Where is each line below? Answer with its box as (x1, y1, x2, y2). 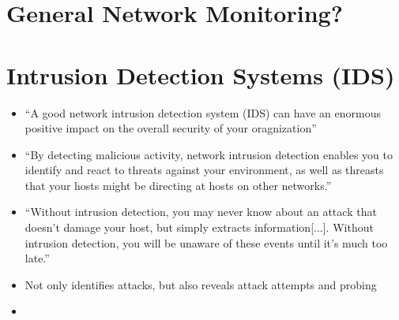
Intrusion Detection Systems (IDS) (6, 58, 395, 91)
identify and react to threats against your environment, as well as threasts (24, 162, 384, 178)
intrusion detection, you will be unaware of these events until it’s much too (24, 234, 388, 251)
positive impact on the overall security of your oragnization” (24, 120, 317, 136)
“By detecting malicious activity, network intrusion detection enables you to (24, 146, 393, 162)
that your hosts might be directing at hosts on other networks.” (24, 177, 332, 193)
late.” (24, 250, 50, 266)
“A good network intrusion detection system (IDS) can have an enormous (24, 104, 381, 121)
